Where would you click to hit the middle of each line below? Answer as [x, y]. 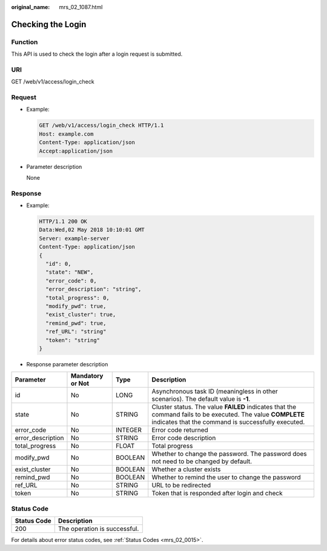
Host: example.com [66, 134]
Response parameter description [67, 364]
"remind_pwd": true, [76, 323]
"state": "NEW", [70, 272]
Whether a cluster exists [186, 469]
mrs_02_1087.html [81, 7]
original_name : [31, 7]
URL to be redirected [181, 486]
